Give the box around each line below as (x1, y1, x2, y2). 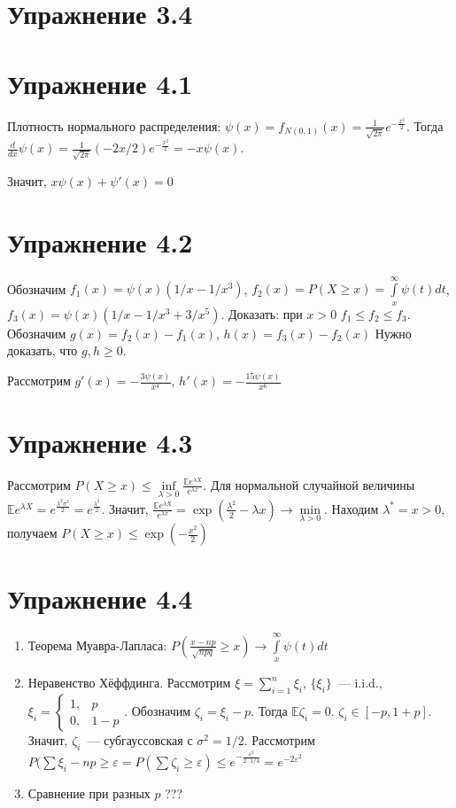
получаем (7, 524, 58, 542)
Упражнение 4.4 (7, 580, 193, 617)
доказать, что (7, 341, 78, 360)
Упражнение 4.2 (7, 223, 193, 260)
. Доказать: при (220, 304, 303, 322)
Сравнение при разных (27, 783, 151, 802)
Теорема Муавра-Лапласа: (27, 635, 167, 654)
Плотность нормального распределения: (7, 116, 221, 135)
